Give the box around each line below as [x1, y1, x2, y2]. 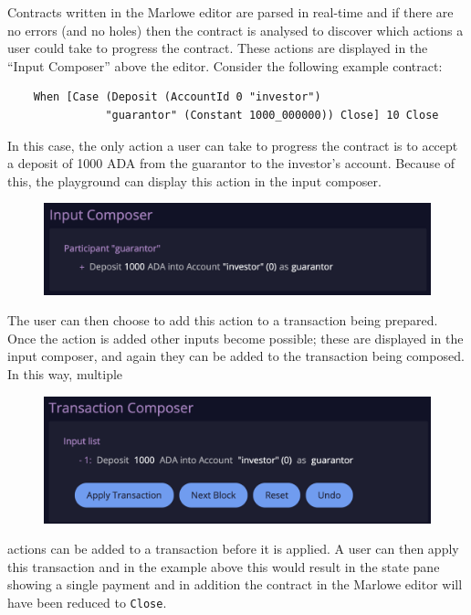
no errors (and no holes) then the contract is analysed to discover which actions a [7, 20, 464, 39]
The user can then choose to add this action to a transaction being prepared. [7, 311, 438, 330]
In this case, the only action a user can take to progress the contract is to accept [7, 135, 458, 154]
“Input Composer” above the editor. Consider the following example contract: [7, 56, 443, 75]
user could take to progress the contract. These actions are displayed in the [7, 38, 428, 58]
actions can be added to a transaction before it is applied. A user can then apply [7, 539, 459, 558]
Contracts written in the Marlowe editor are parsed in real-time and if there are [7, 3, 454, 21]
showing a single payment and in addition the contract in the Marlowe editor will [7, 575, 463, 594]
